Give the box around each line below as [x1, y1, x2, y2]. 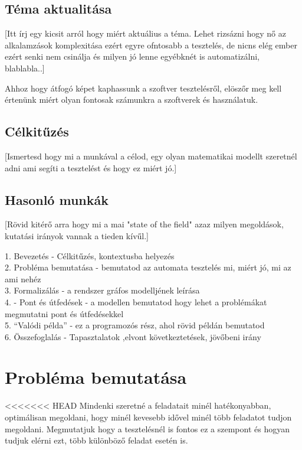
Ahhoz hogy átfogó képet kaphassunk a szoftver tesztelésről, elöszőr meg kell [5, 81, 282, 94]
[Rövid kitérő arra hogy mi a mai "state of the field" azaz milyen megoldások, [5, 218, 284, 230]
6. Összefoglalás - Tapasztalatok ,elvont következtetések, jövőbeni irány [5, 330, 261, 343]
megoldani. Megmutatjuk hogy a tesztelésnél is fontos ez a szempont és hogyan [5, 422, 290, 435]
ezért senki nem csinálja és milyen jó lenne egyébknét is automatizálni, [5, 50, 260, 63]
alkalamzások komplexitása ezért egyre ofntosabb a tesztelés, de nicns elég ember [5, 38, 297, 51]
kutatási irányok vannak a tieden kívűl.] [5, 229, 149, 242]
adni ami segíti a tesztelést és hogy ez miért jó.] [5, 161, 177, 174]
